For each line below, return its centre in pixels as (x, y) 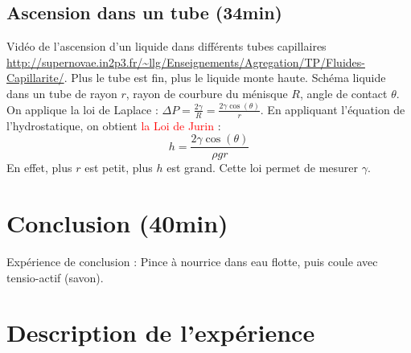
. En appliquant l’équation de (333, 109)
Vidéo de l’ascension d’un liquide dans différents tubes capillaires (166, 46)
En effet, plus (39, 168)
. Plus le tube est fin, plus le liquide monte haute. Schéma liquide (225, 78)
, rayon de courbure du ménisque (207, 93)
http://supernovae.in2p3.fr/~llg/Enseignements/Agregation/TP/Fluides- (186, 62)
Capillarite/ (35, 78)
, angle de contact (343, 93)
